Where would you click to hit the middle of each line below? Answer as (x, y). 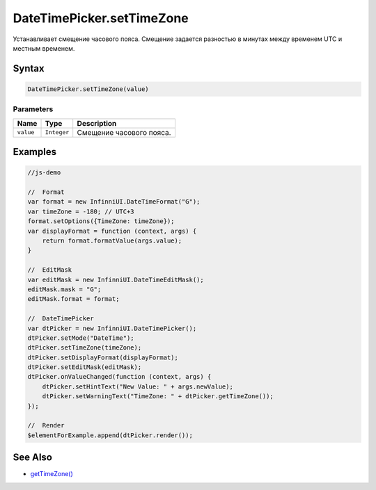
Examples (35, 152)
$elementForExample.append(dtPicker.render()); (110, 435)
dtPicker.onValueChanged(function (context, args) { (119, 377)
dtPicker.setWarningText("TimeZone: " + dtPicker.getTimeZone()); (158, 397)
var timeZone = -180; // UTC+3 (81, 211)
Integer (57, 132)
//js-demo (44, 173)
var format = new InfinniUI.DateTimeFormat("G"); (114, 202)
